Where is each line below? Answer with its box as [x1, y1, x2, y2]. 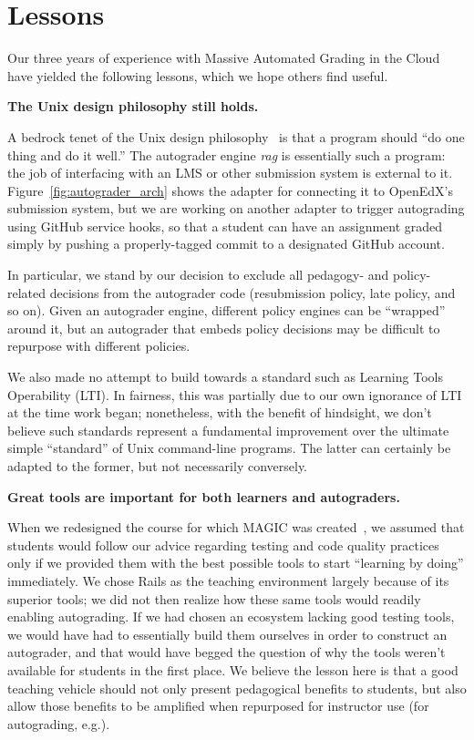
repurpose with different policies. [7, 336, 191, 355]
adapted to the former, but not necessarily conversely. [7, 457, 307, 475]
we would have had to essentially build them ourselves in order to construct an [7, 624, 448, 643]
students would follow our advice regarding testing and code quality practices [7, 535, 439, 554]
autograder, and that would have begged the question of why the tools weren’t [7, 642, 446, 662]
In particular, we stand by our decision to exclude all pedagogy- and [7, 265, 389, 284]
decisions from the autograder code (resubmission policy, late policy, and [49, 283, 456, 302]
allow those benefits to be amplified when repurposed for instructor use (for [7, 696, 429, 715]
